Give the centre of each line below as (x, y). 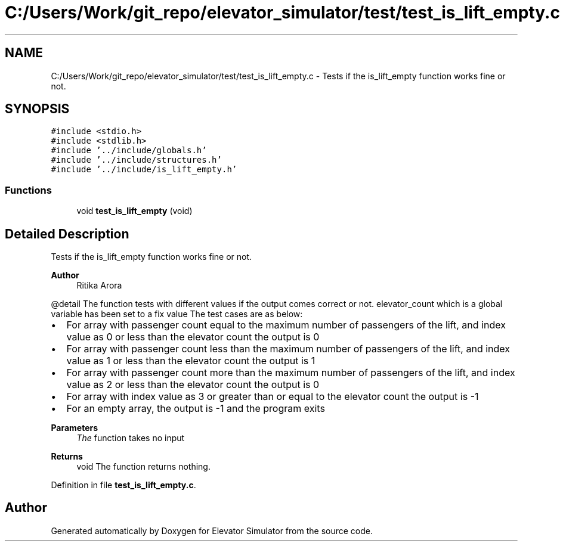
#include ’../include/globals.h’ (129, 151)
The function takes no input (131, 438)
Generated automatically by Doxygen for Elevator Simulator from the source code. (212, 531)
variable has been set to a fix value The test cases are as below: (177, 314)
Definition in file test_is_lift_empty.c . (123, 485)
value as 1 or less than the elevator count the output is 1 (191, 361)
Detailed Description (67, 234)
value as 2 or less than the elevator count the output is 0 (193, 385)
